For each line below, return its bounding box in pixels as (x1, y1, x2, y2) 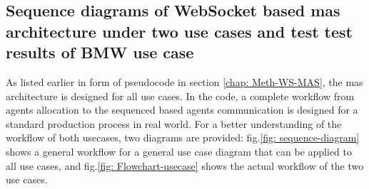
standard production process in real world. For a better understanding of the (6, 116, 342, 131)
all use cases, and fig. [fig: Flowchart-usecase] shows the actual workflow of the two (6, 158, 364, 173)
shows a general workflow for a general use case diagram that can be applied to (6, 144, 353, 158)
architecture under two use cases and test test (6, 20, 353, 42)
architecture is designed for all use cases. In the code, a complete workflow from (6, 88, 355, 103)
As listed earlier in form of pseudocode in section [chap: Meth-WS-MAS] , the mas (6, 74, 363, 89)
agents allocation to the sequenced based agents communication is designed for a (6, 102, 358, 117)
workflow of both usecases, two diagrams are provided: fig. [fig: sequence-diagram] (6, 130, 360, 145)
